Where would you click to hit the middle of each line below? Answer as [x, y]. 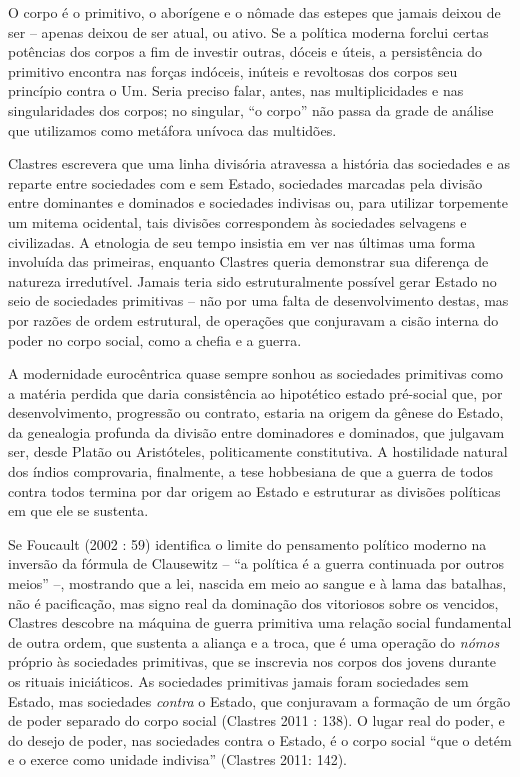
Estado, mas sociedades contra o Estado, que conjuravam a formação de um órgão [259, 700]
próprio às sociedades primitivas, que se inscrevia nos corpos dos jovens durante [252, 661]
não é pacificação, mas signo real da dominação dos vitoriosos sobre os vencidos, [253, 602]
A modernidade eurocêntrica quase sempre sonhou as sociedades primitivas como [255, 373]
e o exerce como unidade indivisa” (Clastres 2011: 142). [177, 759]
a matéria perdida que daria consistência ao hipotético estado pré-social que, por [255, 392]
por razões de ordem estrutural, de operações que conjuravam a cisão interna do [253, 319]
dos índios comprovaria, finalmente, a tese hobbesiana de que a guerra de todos [251, 471]
